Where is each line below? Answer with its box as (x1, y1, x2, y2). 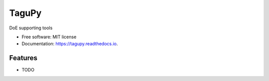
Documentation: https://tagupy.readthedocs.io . (21, 41, 118, 47)
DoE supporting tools (9, 25, 53, 31)
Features (9, 54, 37, 62)
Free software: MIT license (21, 34, 77, 40)
